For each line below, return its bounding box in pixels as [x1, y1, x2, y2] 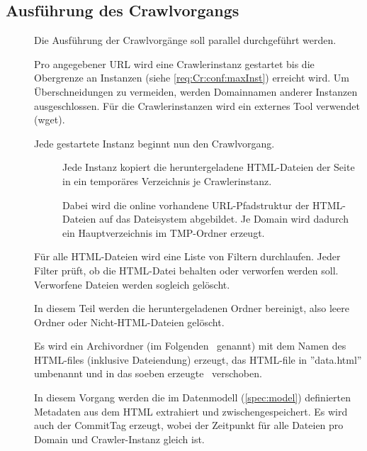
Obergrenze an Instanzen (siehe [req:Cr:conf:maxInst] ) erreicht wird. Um [34, 70, 350, 85]
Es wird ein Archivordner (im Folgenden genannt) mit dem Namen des [34, 338, 346, 353]
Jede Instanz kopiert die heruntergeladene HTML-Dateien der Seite [62, 160, 355, 174]
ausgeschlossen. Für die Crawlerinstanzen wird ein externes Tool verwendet [34, 98, 360, 113]
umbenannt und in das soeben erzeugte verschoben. [34, 366, 262, 381]
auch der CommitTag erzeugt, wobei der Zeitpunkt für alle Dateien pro [34, 418, 344, 433]
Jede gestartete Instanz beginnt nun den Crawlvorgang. [34, 135, 275, 150]
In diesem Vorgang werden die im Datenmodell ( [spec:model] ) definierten [34, 390, 351, 405]
